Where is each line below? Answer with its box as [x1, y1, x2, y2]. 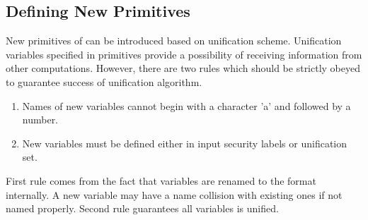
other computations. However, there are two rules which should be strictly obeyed [6, 61, 361, 75]
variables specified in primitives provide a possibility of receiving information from [6, 47, 362, 61]
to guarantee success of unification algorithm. [6, 74, 202, 89]
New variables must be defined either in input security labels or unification [22, 135, 347, 150]
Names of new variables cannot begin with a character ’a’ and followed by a [22, 98, 351, 113]
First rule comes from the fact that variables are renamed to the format [6, 173, 316, 188]
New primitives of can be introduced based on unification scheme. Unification [6, 33, 342, 48]
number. [22, 112, 59, 127]
